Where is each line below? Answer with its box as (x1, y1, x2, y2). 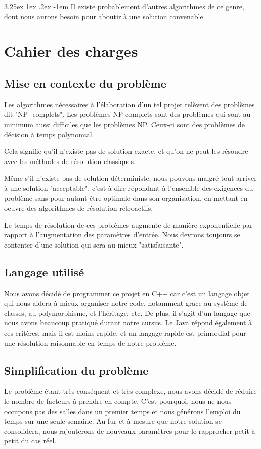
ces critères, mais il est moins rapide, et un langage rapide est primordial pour (4, 328, 246, 338)
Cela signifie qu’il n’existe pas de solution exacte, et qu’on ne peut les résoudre (4, 146, 248, 156)
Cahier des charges (4, 40, 138, 61)
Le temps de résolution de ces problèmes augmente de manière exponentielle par (4, 219, 253, 230)
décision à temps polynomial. (4, 129, 94, 139)
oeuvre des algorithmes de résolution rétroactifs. (4, 202, 153, 213)
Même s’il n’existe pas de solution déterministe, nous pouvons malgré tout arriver (4, 173, 257, 183)
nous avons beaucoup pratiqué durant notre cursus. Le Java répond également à (4, 317, 252, 328)
